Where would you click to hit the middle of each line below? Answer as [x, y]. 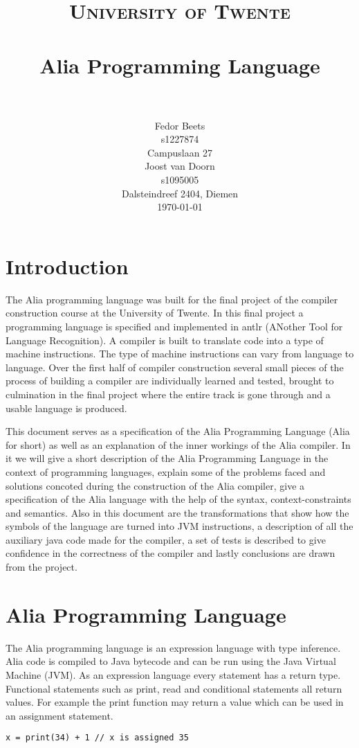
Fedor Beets [180, 125]
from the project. [42, 567]
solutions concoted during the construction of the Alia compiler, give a [155, 485]
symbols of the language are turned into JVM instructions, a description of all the [179, 526]
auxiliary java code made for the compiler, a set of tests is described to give [166, 539]
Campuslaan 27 [180, 152]
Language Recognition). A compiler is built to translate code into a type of [165, 340]
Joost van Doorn [180, 166]
